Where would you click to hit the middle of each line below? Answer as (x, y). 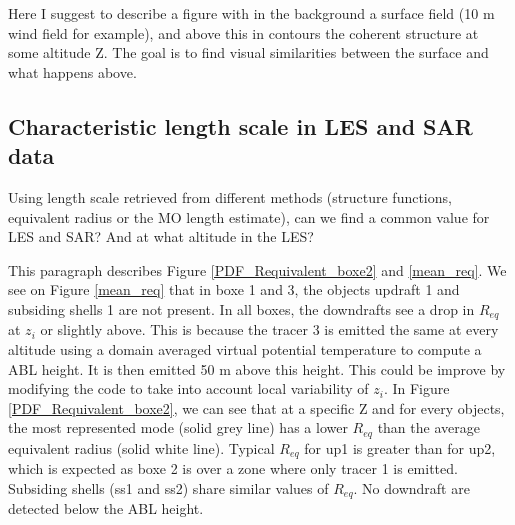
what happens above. (72, 71)
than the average (428, 427)
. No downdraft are (411, 487)
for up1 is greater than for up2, (400, 447)
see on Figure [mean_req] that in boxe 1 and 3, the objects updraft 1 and (234, 289)
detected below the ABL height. (106, 508)
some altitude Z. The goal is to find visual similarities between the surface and (248, 52)
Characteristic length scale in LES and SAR (240, 125)
